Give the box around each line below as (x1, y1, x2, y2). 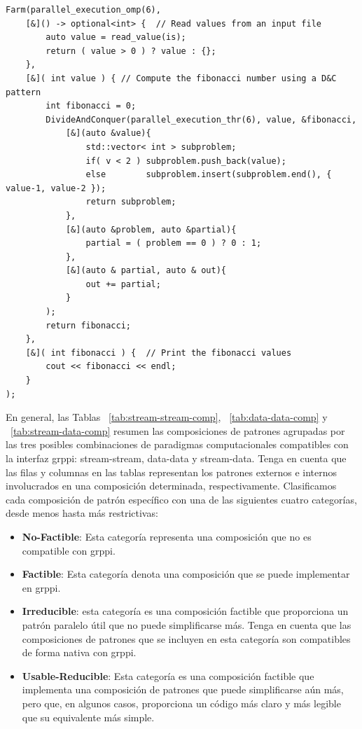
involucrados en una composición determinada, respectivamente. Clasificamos (6, 478, 337, 493)
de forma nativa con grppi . (22, 645, 137, 660)
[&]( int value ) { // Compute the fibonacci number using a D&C (25, 73, 337, 83)
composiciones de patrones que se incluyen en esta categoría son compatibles (22, 631, 351, 646)
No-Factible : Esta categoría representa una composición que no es (22, 529, 312, 543)
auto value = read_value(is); (46, 32, 186, 43)
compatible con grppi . (22, 543, 116, 557)
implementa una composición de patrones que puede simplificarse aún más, (22, 682, 344, 697)
